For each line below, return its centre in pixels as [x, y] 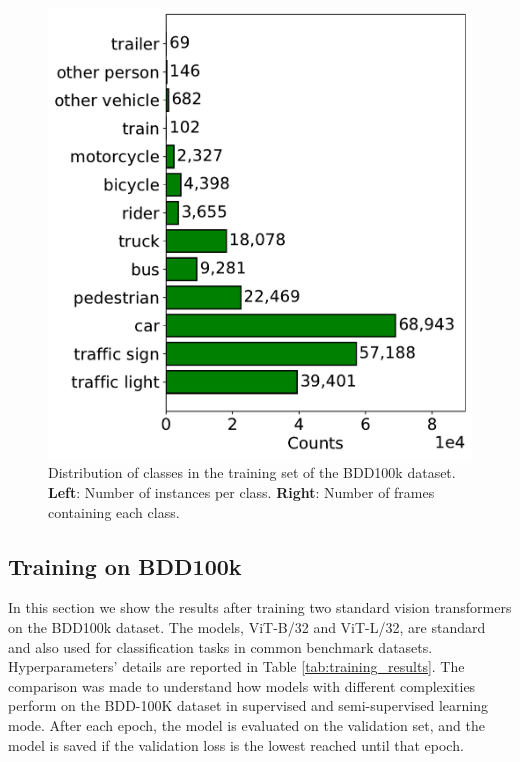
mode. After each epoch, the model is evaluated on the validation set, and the [246, 724]
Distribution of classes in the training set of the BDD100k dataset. [252, 472]
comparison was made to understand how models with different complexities [242, 685]
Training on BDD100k [125, 565]
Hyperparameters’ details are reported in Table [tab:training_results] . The [236, 666]
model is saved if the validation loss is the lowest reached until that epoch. [236, 744]
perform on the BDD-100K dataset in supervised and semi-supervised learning [248, 705]
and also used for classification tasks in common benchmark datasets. [220, 646]
